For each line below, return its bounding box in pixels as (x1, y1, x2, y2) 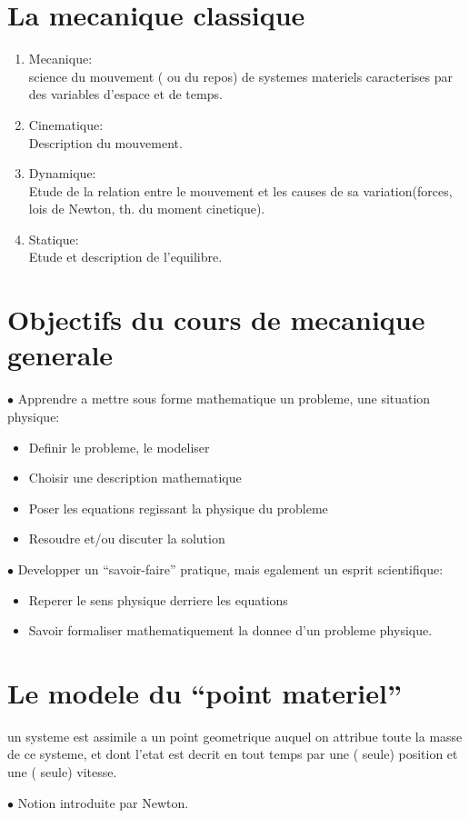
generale (7, 336, 114, 374)
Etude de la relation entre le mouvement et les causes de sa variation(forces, (28, 181, 453, 200)
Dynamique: (28, 164, 96, 183)
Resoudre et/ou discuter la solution (28, 529, 225, 548)
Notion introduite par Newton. (17, 793, 189, 812)
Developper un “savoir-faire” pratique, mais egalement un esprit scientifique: (17, 559, 444, 578)
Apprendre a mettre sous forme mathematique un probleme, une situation (17, 389, 431, 408)
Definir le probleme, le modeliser (28, 437, 210, 456)
